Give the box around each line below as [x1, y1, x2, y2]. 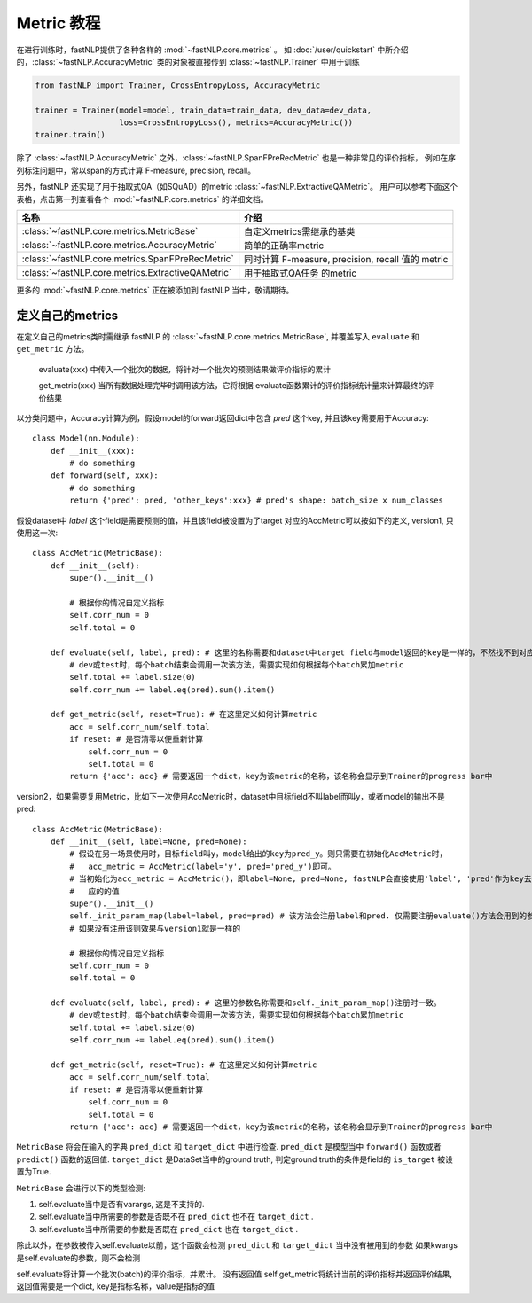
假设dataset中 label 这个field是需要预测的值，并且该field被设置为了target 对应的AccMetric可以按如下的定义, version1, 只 [16, 515, 454, 526]
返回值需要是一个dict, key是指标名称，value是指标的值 [16, 1281, 215, 1291]
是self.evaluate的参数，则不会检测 [16, 1252, 141, 1263]
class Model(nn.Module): [32, 433, 140, 443]
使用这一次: [16, 527, 59, 538]
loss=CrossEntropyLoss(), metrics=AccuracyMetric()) [119, 118, 354, 128]
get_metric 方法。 [16, 344, 90, 355]
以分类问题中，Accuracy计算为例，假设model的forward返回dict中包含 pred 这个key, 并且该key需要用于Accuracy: [16, 412, 429, 423]
